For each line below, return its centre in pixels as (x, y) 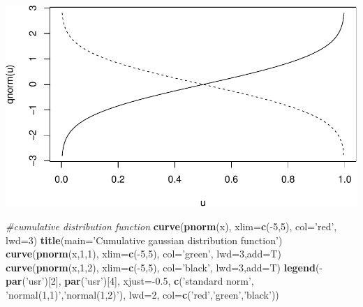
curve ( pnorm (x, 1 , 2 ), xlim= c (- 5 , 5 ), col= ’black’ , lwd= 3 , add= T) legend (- (164, 267)
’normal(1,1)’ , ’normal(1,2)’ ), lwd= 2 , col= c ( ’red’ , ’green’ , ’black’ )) (142, 294)
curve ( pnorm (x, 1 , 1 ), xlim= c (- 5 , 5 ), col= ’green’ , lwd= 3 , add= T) (143, 254)
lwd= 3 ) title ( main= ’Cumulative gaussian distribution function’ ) (144, 240)
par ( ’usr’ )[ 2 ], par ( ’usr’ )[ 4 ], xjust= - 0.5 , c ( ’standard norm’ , (130, 281)
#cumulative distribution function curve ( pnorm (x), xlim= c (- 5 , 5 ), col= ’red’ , (171, 226)
